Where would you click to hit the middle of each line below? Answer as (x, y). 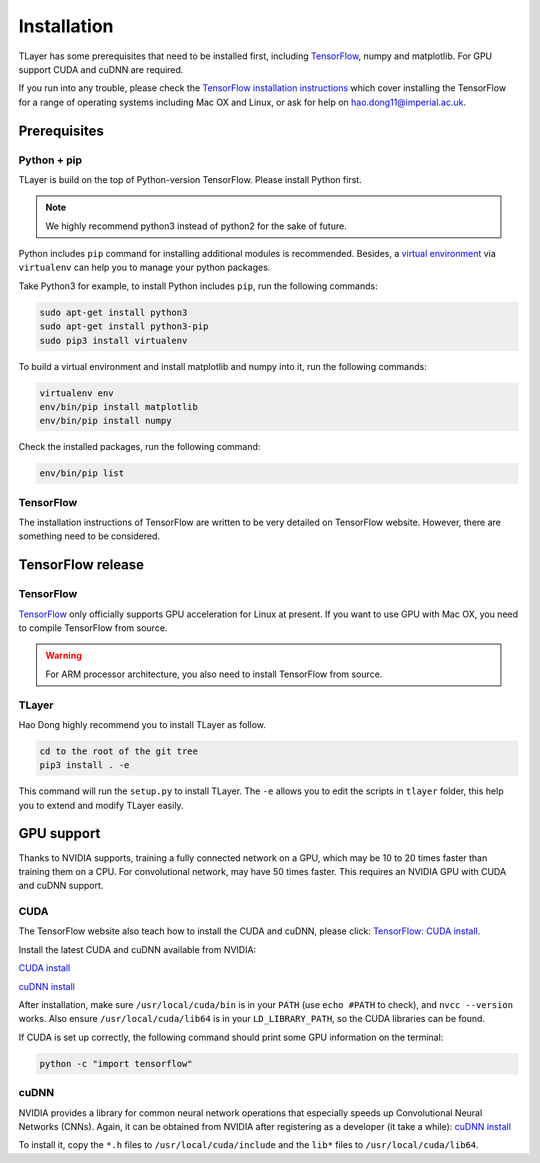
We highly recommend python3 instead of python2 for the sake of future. (196, 226)
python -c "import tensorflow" (116, 1063)
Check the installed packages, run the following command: (139, 447)
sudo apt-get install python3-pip (124, 326)
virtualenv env (76, 393)
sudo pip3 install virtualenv (113, 340)
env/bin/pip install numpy (105, 421)
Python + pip (50, 160)
